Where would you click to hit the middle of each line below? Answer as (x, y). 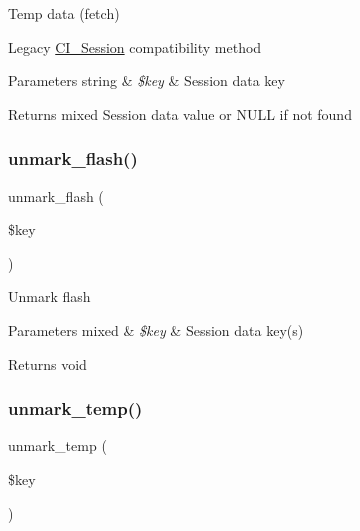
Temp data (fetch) (64, 13)
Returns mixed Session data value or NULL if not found (180, 113)
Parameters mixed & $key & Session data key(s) (156, 329)
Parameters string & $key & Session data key (146, 80)
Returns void (47, 363)
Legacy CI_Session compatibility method (135, 46)
